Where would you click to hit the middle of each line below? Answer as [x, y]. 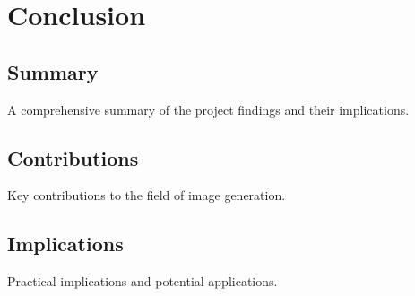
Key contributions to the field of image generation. [147, 195]
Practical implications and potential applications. [143, 281]
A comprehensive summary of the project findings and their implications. [208, 109]
